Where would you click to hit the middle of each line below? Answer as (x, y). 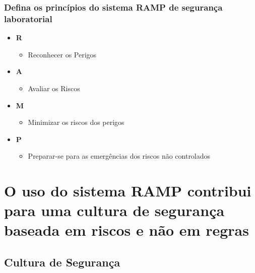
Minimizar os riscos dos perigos (76, 122)
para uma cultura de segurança (114, 210)
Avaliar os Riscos (54, 88)
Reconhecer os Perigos (62, 54)
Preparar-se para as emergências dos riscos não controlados (119, 156)
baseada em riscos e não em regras (126, 230)
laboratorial (28, 18)
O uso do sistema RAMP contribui (128, 191)
